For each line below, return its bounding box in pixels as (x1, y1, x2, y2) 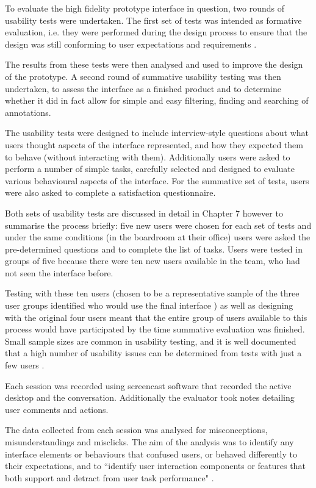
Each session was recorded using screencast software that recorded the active (5, 379, 292, 392)
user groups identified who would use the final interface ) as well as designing (5, 299, 293, 312)
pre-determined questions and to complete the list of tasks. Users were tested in (5, 242, 303, 255)
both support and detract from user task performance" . (5, 471, 214, 484)
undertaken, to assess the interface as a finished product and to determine (5, 82, 281, 95)
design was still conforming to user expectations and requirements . (5, 37, 257, 50)
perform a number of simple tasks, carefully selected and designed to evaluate (5, 162, 295, 175)
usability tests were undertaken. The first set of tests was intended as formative (5, 13, 302, 26)
